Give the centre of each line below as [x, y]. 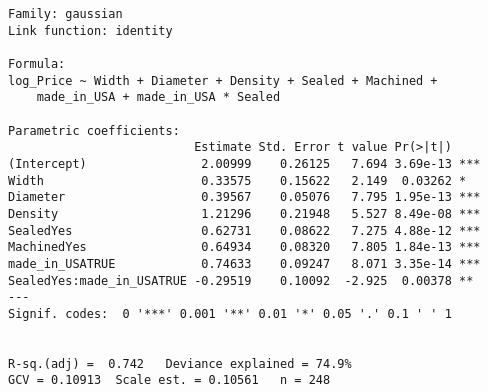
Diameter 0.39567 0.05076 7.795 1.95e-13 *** [244, 197]
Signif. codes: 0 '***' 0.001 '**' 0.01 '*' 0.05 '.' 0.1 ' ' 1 [230, 313]
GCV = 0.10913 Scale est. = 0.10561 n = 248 [169, 380]
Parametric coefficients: [94, 130]
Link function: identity [90, 30]
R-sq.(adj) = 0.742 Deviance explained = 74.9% [180, 363]
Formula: [37, 63]
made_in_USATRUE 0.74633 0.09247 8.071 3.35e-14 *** [244, 263]
